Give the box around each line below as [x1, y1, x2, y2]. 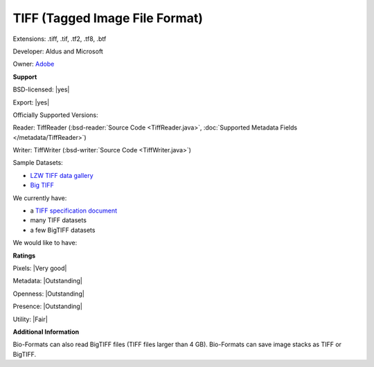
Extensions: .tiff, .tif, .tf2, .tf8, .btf [12, 35, 107, 43]
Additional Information [12, 328, 80, 336]
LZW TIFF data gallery [30, 171, 93, 179]
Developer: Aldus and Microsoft [12, 47, 103, 55]
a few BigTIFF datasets [30, 226, 96, 234]
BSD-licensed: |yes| [12, 85, 70, 93]
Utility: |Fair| [12, 315, 48, 323]
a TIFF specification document [30, 206, 118, 215]
